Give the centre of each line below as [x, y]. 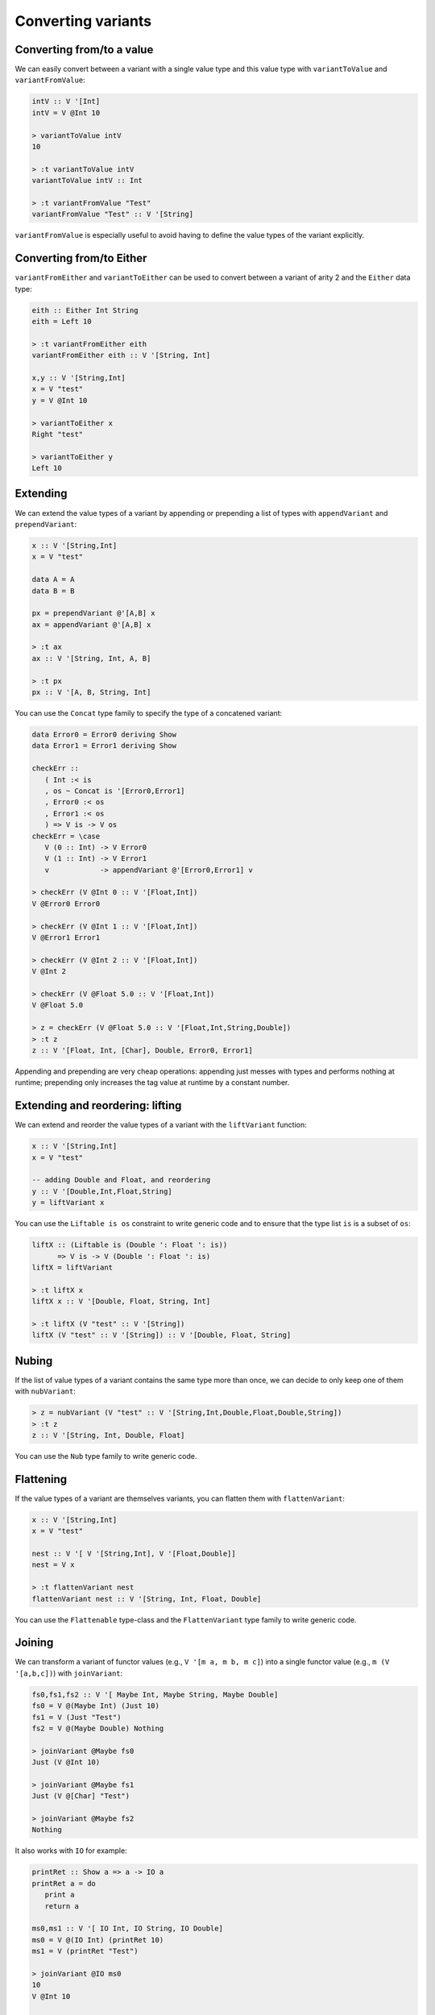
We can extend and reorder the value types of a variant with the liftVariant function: [161, 1125]
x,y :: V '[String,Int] [79, 378]
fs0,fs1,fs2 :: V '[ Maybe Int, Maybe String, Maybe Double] [155, 1694]
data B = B [53, 591]
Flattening [41, 1479]
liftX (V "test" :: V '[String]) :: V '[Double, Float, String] [162, 1335]
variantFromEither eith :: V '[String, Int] [121, 355]
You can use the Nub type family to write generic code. [106, 1456]
